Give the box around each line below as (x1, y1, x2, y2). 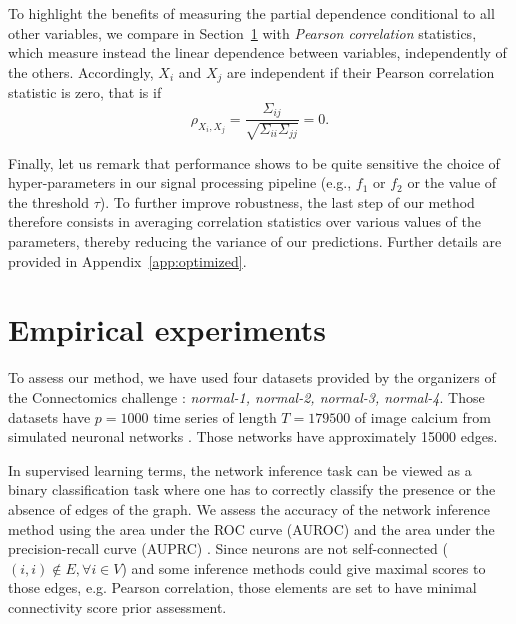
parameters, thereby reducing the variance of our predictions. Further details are (8, 231, 502, 252)
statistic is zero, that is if (8, 82, 162, 103)
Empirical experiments (8, 309, 326, 350)
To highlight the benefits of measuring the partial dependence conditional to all (8, 3, 495, 23)
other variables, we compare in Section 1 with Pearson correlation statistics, (8, 22, 477, 43)
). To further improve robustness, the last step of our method (99, 191, 475, 212)
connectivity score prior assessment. (8, 596, 227, 617)
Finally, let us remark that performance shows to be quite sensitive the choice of (8, 152, 500, 173)
